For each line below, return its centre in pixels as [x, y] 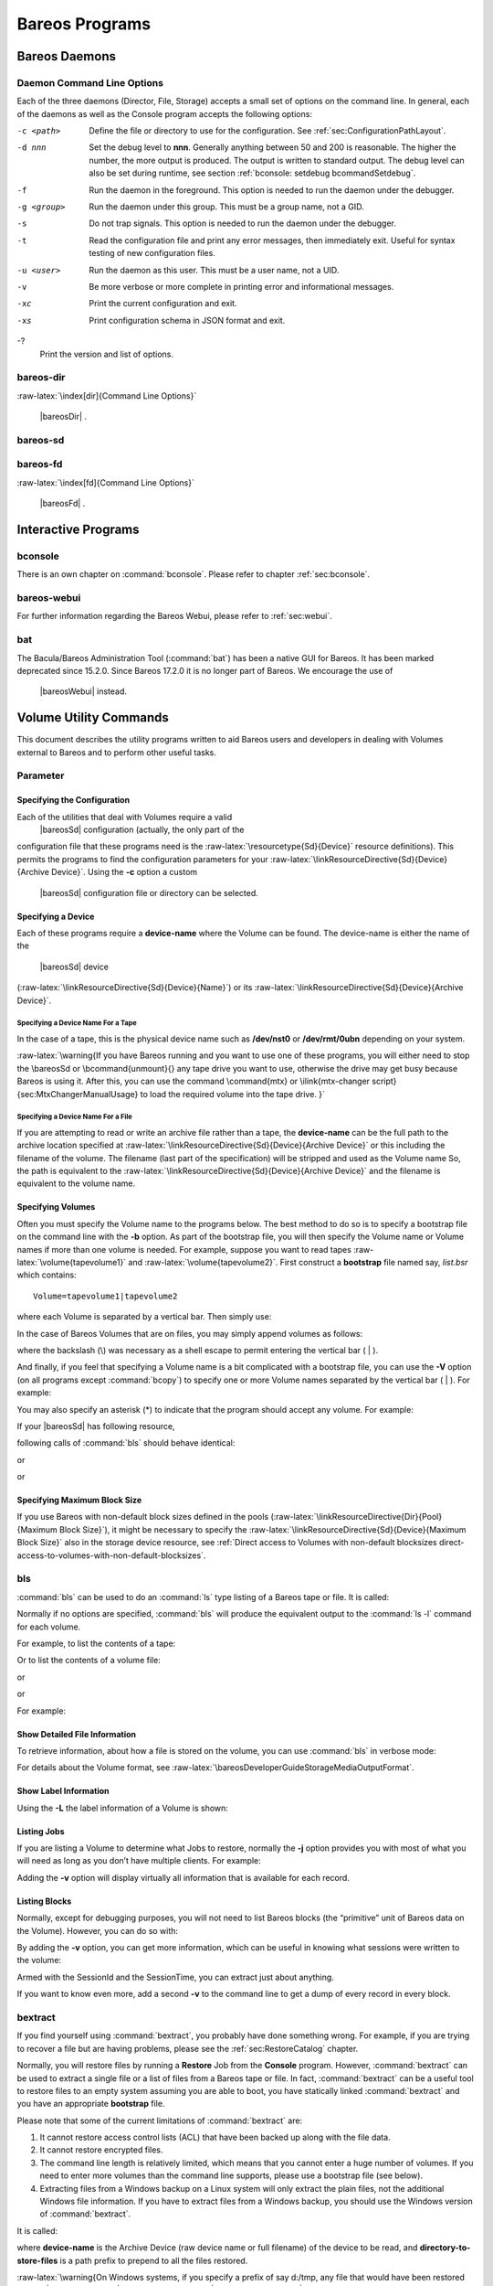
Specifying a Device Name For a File [74, 1117]
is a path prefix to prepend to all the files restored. [154, 2260]
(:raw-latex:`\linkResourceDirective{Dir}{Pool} [357, 1517]
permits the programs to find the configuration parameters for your [143, 859]
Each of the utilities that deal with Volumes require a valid [125, 817]
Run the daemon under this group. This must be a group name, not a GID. [226, 207]
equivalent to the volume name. [76, 1183]
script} [384, 1081]
